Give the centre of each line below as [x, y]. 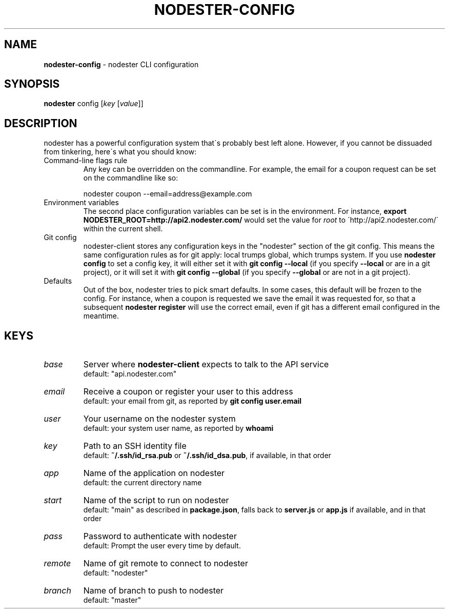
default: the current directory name [142, 483]
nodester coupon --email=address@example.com [168, 194]
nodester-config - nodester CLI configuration [121, 64]
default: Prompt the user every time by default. [162, 546]
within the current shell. [123, 229]
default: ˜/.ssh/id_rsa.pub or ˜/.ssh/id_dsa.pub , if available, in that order [207, 456]
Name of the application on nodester [154, 473]
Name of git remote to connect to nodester [166, 563]
